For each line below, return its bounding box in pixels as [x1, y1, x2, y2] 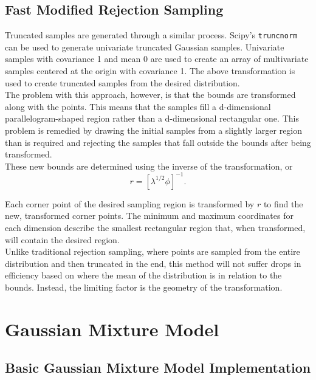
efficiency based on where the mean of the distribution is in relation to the [5, 269, 282, 282]
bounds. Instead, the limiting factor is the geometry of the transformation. [5, 281, 283, 294]
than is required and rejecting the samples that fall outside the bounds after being [5, 136, 311, 148]
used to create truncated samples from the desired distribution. [5, 76, 240, 89]
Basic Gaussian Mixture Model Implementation [5, 358, 311, 377]
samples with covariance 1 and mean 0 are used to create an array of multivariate [5, 52, 309, 65]
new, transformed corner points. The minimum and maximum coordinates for [5, 209, 294, 222]
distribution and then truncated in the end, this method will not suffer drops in [5, 257, 301, 269]
